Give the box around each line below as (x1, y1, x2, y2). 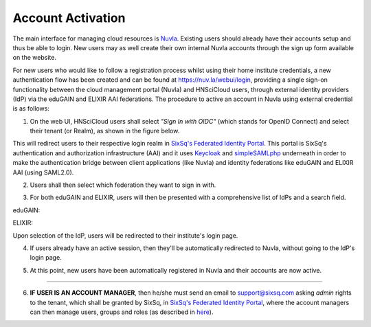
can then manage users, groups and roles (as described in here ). (30, 308, 214, 316)
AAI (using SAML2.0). (12, 168, 74, 177)
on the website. (12, 54, 56, 62)
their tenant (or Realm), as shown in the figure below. (30, 127, 180, 135)
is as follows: (12, 104, 49, 113)
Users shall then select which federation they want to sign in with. (30, 181, 216, 189)
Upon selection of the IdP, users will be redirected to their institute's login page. (12, 231, 238, 240)
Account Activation (12, 10, 126, 25)
